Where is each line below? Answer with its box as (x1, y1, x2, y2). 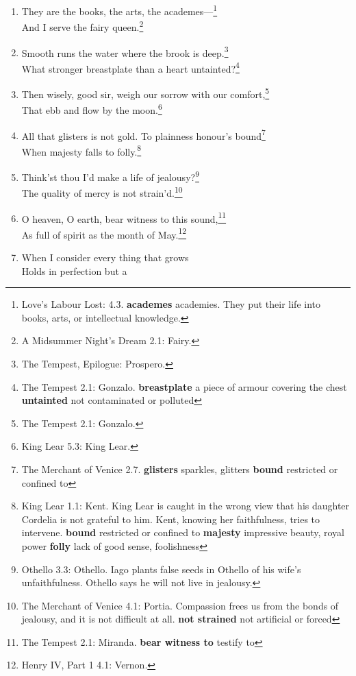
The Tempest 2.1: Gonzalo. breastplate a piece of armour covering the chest (21, 379, 347, 394)
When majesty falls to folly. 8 (21, 142, 142, 158)
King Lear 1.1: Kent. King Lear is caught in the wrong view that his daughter (21, 498, 350, 513)
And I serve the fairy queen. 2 (21, 18, 144, 34)
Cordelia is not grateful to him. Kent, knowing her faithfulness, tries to (21, 511, 320, 526)
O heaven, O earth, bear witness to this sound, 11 (21, 209, 227, 226)
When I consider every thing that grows (21, 250, 189, 264)
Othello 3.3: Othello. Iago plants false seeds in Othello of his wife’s (21, 562, 301, 576)
